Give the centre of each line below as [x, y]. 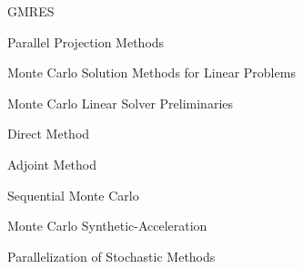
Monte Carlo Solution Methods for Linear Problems [151, 72]
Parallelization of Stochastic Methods [111, 256]
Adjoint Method [52, 164]
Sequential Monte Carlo [73, 195]
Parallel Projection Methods [86, 41]
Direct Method [49, 134]
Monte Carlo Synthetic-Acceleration [107, 226]
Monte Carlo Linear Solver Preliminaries [121, 103]
